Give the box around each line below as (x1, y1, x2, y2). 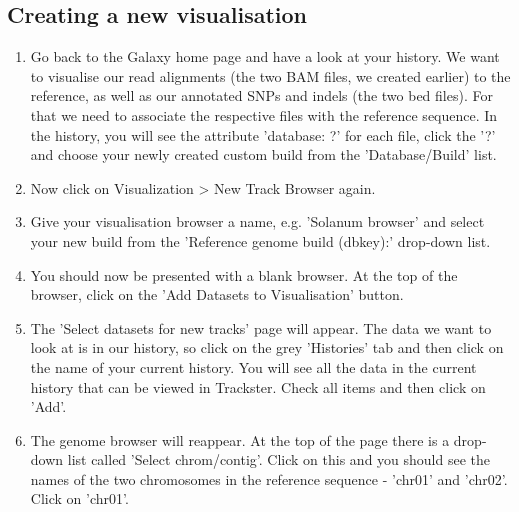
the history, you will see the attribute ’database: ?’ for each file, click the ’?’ (30, 124, 496, 145)
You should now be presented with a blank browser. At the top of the (30, 264, 458, 285)
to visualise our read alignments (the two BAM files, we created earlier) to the (30, 65, 511, 86)
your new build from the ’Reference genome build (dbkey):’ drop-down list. (30, 230, 491, 251)
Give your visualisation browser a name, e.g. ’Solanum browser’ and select (30, 211, 485, 232)
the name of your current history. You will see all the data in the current (30, 356, 477, 377)
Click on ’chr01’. (30, 488, 129, 509)
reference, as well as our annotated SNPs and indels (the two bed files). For (30, 85, 493, 106)
